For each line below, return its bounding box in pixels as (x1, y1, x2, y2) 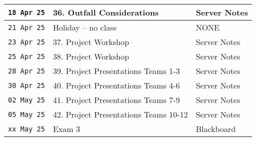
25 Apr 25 (8, 52, 45, 60)
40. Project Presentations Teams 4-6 (53, 79, 180, 91)
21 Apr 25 (8, 23, 45, 31)
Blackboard (195, 123, 236, 134)
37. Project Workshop (53, 36, 129, 47)
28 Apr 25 (8, 66, 45, 75)
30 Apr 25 (8, 81, 45, 89)
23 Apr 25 (8, 37, 45, 46)
